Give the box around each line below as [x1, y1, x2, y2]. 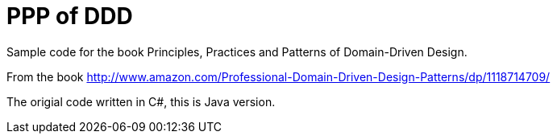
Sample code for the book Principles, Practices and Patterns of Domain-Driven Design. [6, 44, 468, 59]
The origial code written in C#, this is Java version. [6, 94, 276, 109]
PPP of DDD [6, 2, 133, 30]
